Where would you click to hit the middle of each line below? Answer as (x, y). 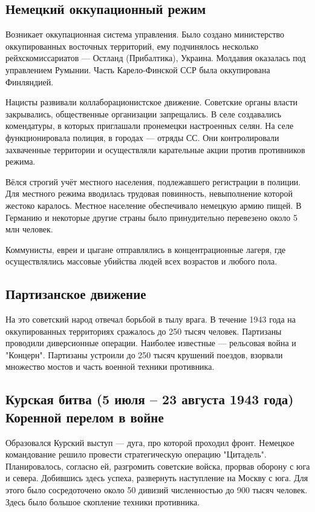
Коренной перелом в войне (85, 417)
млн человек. (29, 229)
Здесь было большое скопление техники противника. (103, 501)
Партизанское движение (76, 294)
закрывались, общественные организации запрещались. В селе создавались (144, 113)
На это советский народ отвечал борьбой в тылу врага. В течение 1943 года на (151, 319)
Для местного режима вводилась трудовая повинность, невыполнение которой (149, 193)
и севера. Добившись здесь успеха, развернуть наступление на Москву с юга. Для (157, 478)
